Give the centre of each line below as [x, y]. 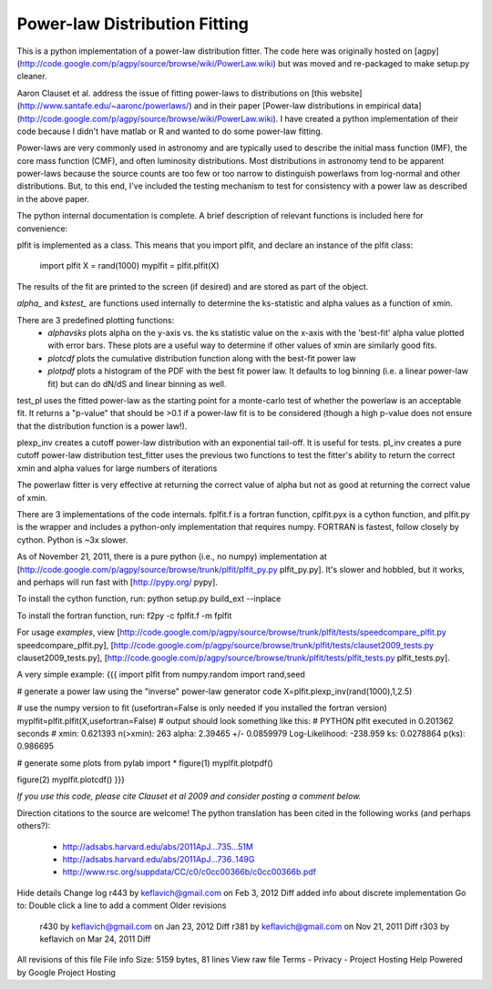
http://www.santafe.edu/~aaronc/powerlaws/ [104, 106]
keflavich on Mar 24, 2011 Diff [95, 939]
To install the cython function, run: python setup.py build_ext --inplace [149, 599]
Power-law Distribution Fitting [133, 24]
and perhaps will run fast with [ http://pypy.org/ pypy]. [118, 582]
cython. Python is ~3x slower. [72, 540]
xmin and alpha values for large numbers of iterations [117, 468]
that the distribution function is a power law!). [102, 426]
